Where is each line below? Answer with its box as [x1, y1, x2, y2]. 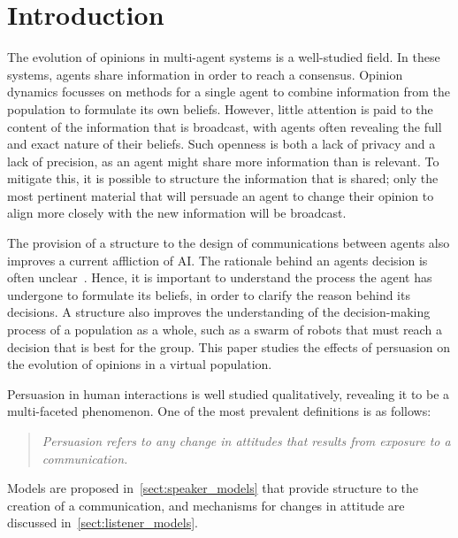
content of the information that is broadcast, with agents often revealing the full [7, 117, 442, 135]
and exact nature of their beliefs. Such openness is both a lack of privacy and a [7, 134, 436, 153]
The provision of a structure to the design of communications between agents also [7, 234, 450, 252]
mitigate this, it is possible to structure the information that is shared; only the [7, 169, 439, 188]
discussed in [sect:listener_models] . [7, 513, 198, 532]
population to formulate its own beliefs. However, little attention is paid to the [7, 99, 433, 118]
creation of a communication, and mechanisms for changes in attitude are [7, 496, 405, 514]
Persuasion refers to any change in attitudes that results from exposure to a [42, 432, 451, 450]
